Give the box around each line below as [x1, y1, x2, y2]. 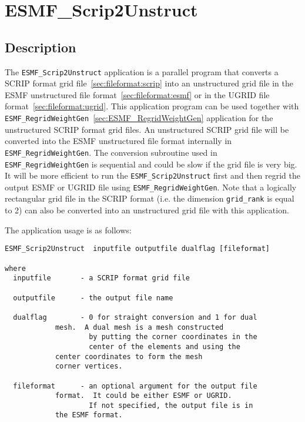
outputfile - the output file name [13, 293, 173, 302]
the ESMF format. [55, 411, 123, 420]
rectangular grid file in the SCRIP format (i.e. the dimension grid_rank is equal [5, 192, 294, 205]
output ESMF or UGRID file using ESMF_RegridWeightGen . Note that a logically [5, 180, 297, 193]
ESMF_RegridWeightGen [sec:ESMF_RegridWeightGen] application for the [5, 112, 273, 124]
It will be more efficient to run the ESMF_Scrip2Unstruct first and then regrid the [5, 169, 301, 182]
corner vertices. [55, 362, 123, 371]
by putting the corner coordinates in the [89, 333, 257, 341]
